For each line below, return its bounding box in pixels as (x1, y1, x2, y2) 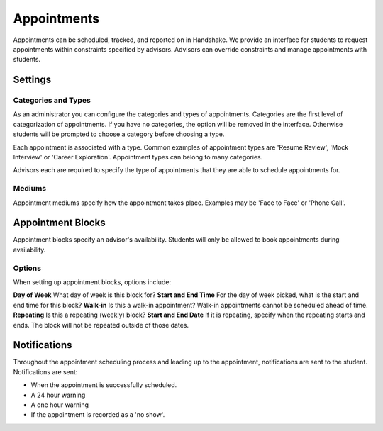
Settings (13, 74, 52, 86)
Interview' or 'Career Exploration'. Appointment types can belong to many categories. (13, 153, 263, 162)
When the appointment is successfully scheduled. (30, 381, 177, 389)
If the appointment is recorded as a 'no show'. (30, 410, 165, 419)
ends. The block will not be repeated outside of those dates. (13, 320, 189, 329)
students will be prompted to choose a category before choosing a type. (13, 130, 225, 138)
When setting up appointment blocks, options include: (13, 278, 172, 286)
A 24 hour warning (30, 391, 86, 399)
